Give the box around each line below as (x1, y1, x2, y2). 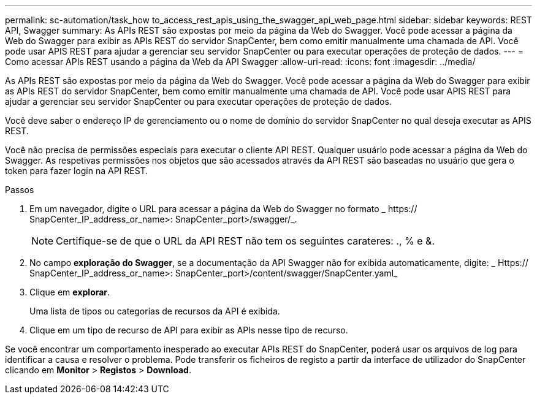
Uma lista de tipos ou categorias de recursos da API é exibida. (29, 306, 280, 316)
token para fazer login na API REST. (5, 165, 148, 176)
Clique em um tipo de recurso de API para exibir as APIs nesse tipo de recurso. (29, 325, 348, 335)
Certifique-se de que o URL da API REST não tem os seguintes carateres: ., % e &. (56, 235, 435, 247)
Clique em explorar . (29, 287, 110, 297)
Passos (5, 184, 34, 195)
